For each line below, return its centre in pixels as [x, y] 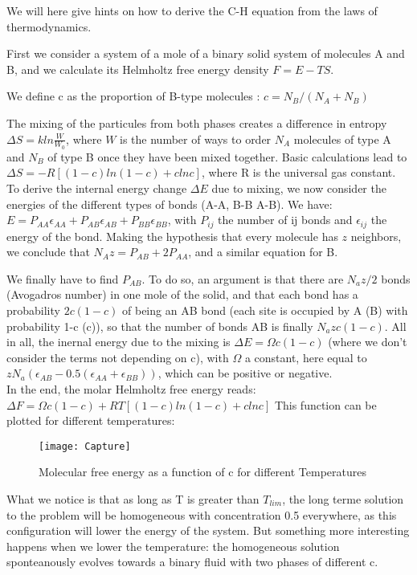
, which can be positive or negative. [245, 373]
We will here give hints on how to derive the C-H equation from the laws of [192, 10]
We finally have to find [63, 278]
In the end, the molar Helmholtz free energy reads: [131, 388]
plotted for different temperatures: [91, 420]
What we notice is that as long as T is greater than [133, 499]
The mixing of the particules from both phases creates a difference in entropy [197, 122]
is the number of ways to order [196, 139]
